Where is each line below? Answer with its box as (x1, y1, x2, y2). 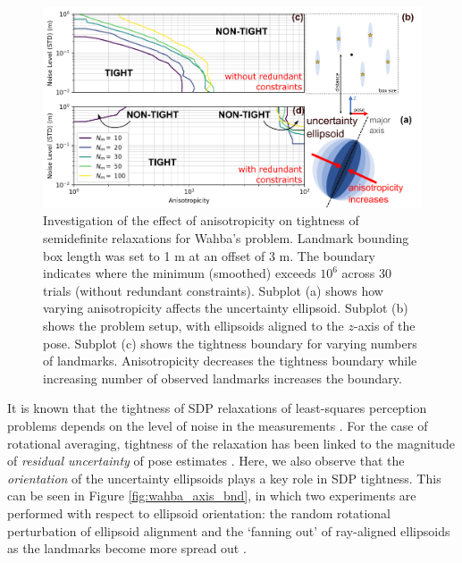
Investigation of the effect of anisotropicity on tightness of (43, 211, 359, 230)
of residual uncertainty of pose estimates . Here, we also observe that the (7, 451, 405, 470)
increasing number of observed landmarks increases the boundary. (43, 368, 402, 387)
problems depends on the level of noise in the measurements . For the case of (7, 416, 428, 434)
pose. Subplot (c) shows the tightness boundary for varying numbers (43, 333, 417, 352)
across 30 (341, 264, 391, 282)
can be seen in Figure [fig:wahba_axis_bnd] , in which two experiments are (7, 486, 416, 505)
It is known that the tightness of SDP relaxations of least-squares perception (7, 399, 427, 417)
